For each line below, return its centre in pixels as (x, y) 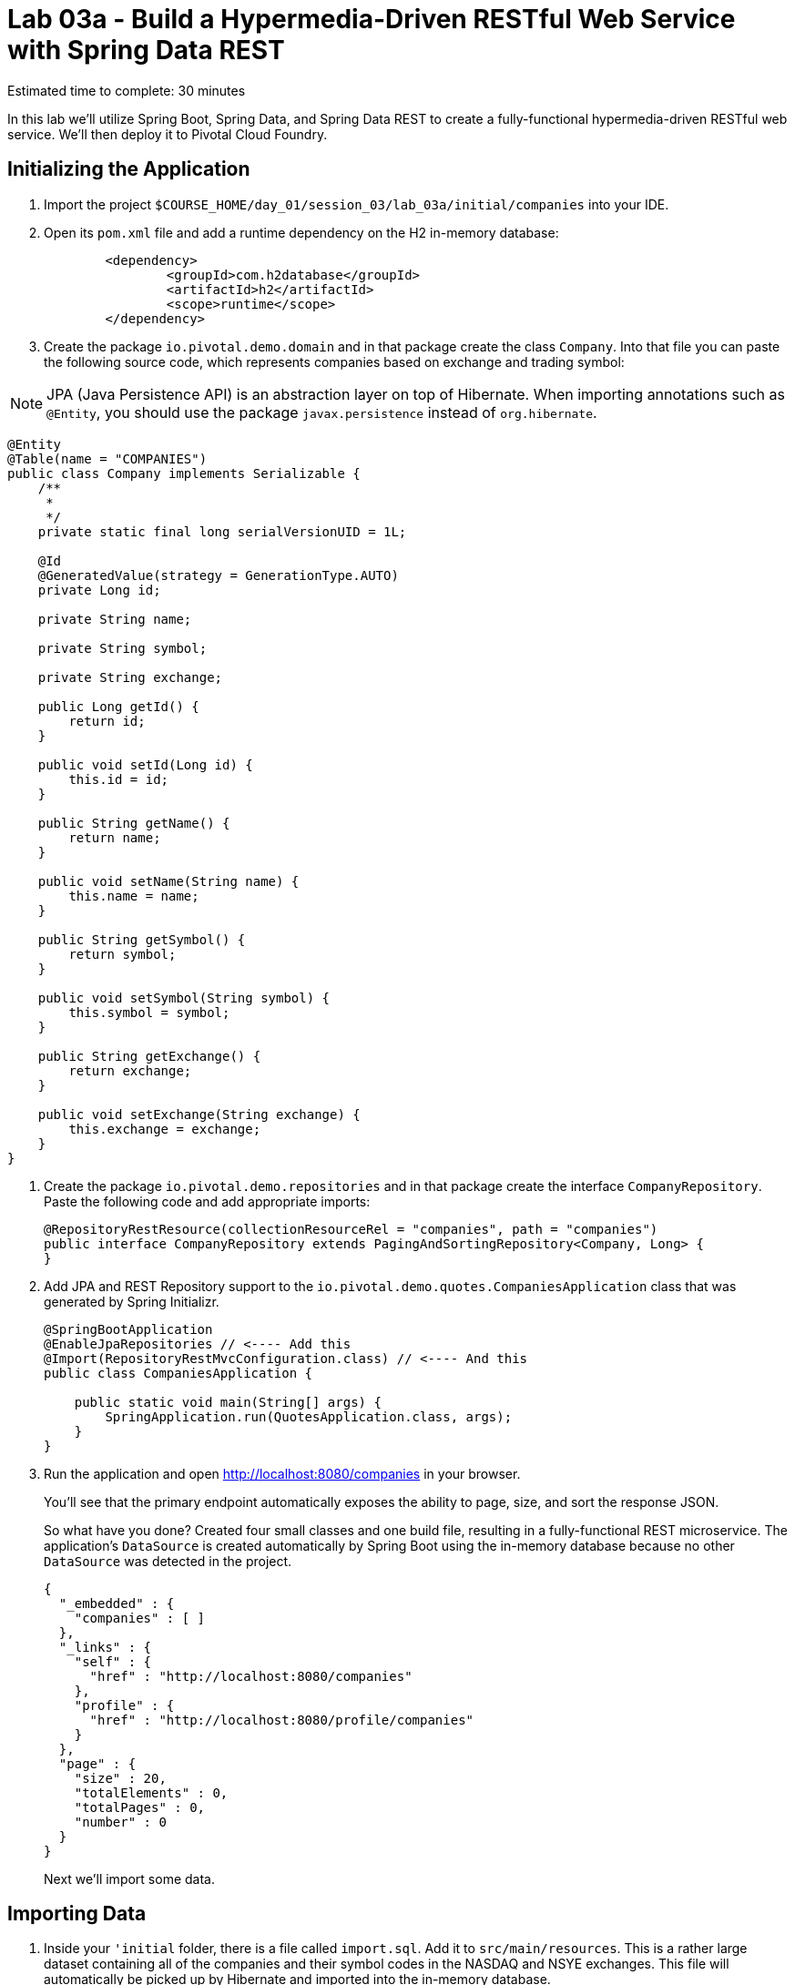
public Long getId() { (118, 706)
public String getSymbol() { (142, 939)
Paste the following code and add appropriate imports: (207, 1201)
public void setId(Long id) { (145, 764)
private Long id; (99, 590)
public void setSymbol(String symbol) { (184, 998)
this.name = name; (134, 896)
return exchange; (130, 1070)
